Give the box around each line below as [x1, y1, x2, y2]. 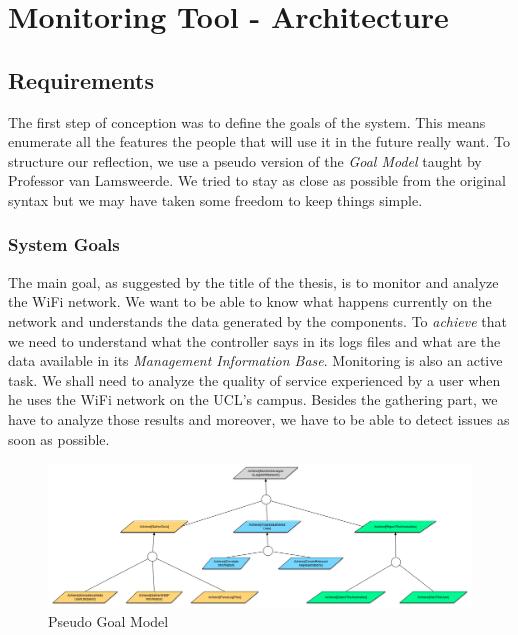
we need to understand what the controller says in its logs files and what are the [8, 330, 501, 351]
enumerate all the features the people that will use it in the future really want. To [8, 131, 510, 152]
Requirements [8, 64, 154, 95]
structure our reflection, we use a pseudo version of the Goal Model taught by [8, 150, 482, 171]
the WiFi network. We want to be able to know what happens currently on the [8, 291, 492, 312]
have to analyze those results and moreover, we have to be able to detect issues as [8, 408, 510, 429]
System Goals [8, 232, 120, 257]
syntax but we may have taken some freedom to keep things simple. [8, 189, 423, 210]
